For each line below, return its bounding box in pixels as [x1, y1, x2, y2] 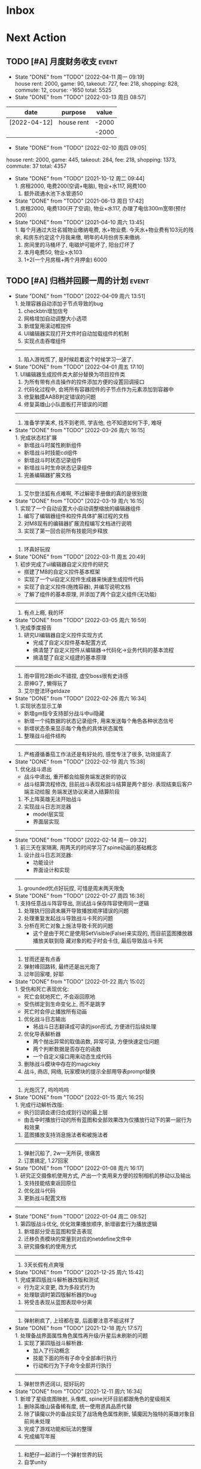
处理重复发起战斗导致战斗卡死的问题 [23, 915, 114, 922]
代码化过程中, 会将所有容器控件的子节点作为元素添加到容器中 [23, 386, 174, 393]
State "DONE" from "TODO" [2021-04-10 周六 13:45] [14, 219, 145, 226]
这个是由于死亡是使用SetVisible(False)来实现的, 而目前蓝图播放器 [32, 930, 193, 937]
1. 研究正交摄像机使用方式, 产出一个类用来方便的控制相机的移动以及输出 [14, 1172, 191, 1179]
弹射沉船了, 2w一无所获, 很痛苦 [23, 1150, 100, 1157]
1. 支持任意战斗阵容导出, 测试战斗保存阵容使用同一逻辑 [14, 900, 150, 907]
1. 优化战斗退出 [14, 765, 52, 773]
